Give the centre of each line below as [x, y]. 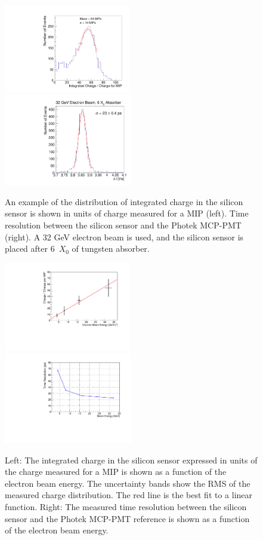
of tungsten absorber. [111, 248]
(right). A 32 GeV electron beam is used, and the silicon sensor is [124, 237]
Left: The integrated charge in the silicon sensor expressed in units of [131, 460]
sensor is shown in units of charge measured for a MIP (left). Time [127, 213]
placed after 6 [30, 248]
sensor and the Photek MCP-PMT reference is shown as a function [127, 518]
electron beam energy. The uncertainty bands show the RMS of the [128, 483]
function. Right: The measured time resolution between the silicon [126, 507]
